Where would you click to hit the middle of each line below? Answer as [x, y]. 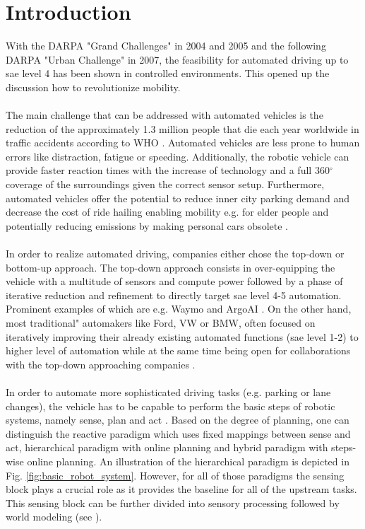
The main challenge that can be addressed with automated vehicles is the [164, 115]
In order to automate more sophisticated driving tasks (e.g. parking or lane [168, 391]
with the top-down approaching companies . [101, 364]
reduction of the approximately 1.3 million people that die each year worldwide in [182, 128]
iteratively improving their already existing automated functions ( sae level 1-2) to [182, 336]
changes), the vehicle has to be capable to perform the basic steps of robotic [170, 406]
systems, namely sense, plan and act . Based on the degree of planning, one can [178, 420]
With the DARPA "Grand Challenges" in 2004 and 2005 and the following [166, 46]
